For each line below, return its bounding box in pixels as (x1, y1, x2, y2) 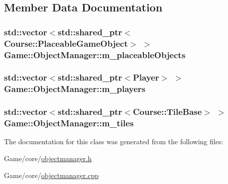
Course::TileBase (132, 105, 202, 118)
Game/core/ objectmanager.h (4, 153, 92, 163)
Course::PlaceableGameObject (4, 37, 128, 49)
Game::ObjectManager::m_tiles (4, 117, 134, 129)
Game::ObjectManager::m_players (4, 83, 146, 95)
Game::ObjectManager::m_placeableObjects (4, 48, 186, 61)
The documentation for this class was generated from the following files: (4, 136, 224, 147)
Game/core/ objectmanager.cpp (4, 170, 99, 180)
